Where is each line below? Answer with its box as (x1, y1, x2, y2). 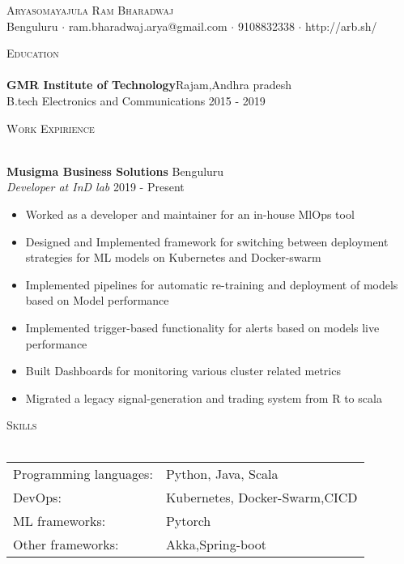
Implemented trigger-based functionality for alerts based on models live (25, 318, 380, 335)
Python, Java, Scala (165, 464, 279, 484)
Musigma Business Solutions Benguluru (6, 162, 224, 179)
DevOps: (13, 488, 62, 507)
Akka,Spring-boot (165, 535, 266, 554)
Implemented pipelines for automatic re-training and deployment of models (25, 276, 398, 293)
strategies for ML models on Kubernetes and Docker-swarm (25, 249, 321, 266)
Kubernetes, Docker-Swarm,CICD (165, 488, 358, 507)
